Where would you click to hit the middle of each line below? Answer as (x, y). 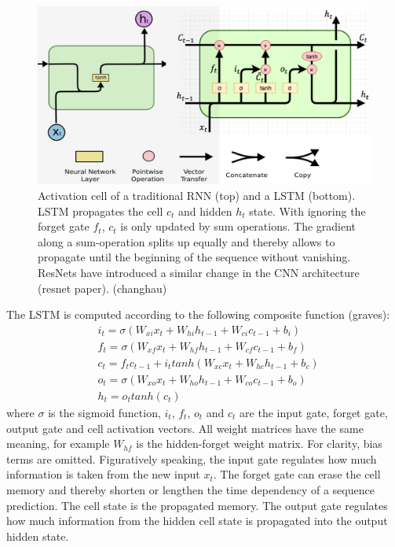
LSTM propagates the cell (101, 211)
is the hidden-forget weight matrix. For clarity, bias (259, 444)
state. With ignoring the (307, 211)
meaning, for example (58, 444)
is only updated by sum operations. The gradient (238, 226)
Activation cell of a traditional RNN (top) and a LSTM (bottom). (197, 196)
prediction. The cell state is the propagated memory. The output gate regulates (197, 505)
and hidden (205, 211)
